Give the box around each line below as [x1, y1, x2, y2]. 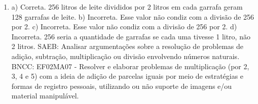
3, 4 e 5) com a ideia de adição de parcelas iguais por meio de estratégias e [11, 71, 244, 81]
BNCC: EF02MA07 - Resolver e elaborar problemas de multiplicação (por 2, [11, 61, 249, 71]
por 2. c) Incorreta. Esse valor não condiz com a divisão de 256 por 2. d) [11, 21, 237, 32]
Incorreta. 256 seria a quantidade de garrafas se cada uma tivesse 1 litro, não [11, 31, 250, 41]
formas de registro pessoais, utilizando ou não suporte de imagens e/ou [11, 80, 232, 91]
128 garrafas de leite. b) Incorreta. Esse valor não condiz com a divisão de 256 [11, 11, 254, 22]
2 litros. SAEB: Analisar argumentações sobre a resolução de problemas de [11, 41, 244, 51]
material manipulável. [11, 90, 79, 101]
